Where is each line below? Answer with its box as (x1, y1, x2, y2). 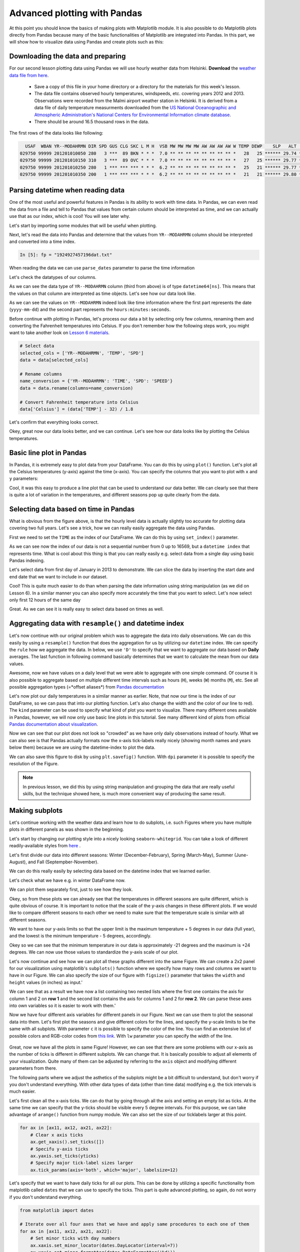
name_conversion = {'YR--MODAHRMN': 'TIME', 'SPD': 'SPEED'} (19, 378, 173, 384)
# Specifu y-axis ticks (30, 1146, 88, 1152)
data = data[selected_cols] (19, 357, 88, 363)
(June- (234, 852, 248, 858)
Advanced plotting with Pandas (9, 8, 142, 19)
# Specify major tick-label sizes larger (30, 1160, 133, 1166)
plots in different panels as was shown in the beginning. (9, 826, 124, 832)
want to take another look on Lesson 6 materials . (9, 330, 110, 336)
